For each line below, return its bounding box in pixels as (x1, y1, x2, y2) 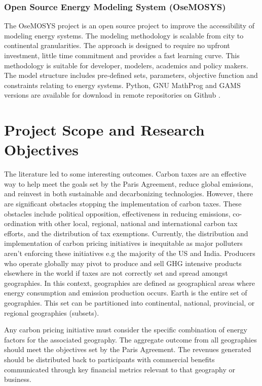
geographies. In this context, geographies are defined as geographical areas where (4, 277, 255, 288)
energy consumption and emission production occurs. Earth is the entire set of (4, 287, 247, 298)
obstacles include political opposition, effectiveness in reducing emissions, (4, 208, 231, 219)
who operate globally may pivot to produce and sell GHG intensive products (4, 258, 242, 268)
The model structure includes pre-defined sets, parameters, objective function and (4, 70, 258, 80)
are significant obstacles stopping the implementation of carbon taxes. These (4, 198, 242, 209)
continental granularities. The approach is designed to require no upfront (4, 40, 230, 51)
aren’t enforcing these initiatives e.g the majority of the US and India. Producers (4, 248, 255, 259)
